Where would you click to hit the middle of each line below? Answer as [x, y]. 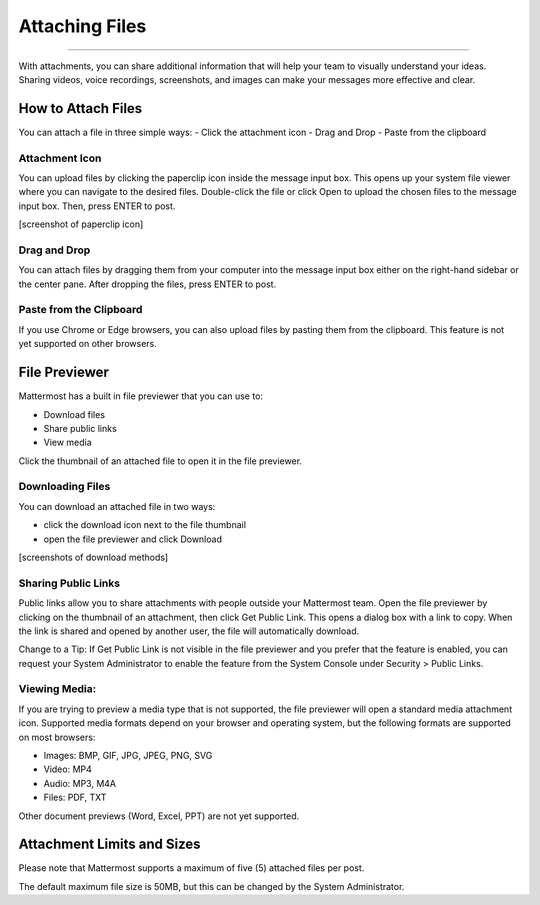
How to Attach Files [80, 108]
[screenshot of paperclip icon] [81, 224]
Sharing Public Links [69, 583]
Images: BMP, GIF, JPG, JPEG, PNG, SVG [128, 756]
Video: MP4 [67, 769]
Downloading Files [64, 487]
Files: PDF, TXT [75, 797]
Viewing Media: [57, 689]
